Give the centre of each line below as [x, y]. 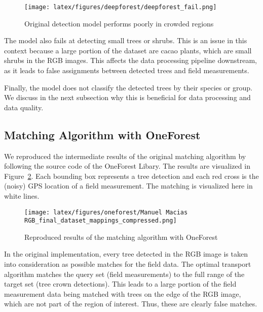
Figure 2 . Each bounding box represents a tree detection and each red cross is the [131, 176]
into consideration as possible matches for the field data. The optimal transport [128, 264]
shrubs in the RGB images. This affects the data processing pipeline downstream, [130, 60]
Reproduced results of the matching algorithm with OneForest [121, 237]
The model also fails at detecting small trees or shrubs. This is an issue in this [126, 40]
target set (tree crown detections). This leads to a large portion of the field [120, 284]
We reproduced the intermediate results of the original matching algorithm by [125, 156]
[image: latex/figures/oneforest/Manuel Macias [106, 212]
